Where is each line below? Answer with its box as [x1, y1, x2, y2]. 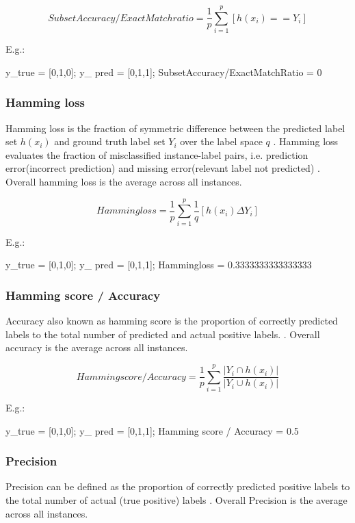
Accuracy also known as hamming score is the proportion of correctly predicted [5, 314, 338, 328]
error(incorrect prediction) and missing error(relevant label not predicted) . [5, 161, 320, 175]
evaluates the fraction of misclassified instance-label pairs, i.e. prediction [5, 147, 308, 162]
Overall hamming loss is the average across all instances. [5, 174, 242, 188]
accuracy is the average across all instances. [5, 340, 188, 355]
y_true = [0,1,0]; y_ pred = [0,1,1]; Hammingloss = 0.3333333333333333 [5, 257, 312, 272]
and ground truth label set [54, 134, 166, 149]
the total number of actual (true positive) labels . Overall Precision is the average [5, 492, 347, 507]
